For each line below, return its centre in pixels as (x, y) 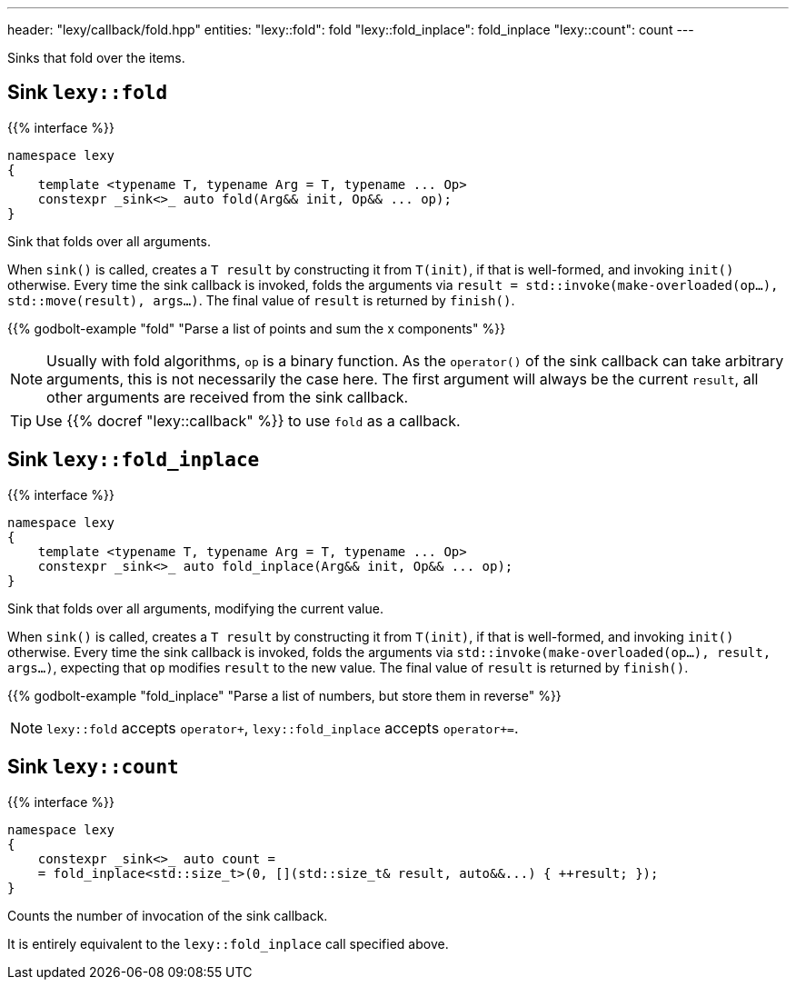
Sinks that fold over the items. (96, 58)
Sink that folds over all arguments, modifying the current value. (195, 608)
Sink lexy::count (93, 767)
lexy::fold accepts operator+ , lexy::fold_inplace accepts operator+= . (283, 728)
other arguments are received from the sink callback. (228, 397)
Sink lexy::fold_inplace (134, 460)
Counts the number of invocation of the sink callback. (168, 915)
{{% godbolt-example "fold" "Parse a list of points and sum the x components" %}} (257, 328)
